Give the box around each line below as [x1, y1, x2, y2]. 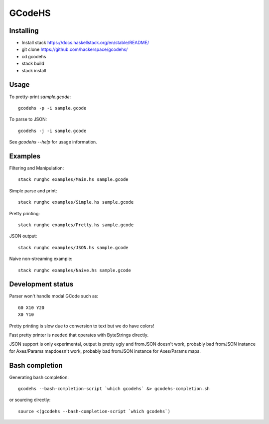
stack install [21, 67, 46, 73]
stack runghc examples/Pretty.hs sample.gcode [18, 222, 134, 228]
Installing [9, 26, 39, 35]
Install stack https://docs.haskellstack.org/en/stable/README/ [21, 40, 149, 46]
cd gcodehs [21, 53, 46, 59]
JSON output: [9, 233, 37, 239]
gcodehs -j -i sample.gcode [18, 128, 87, 134]
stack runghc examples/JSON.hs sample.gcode [18, 245, 129, 250]
